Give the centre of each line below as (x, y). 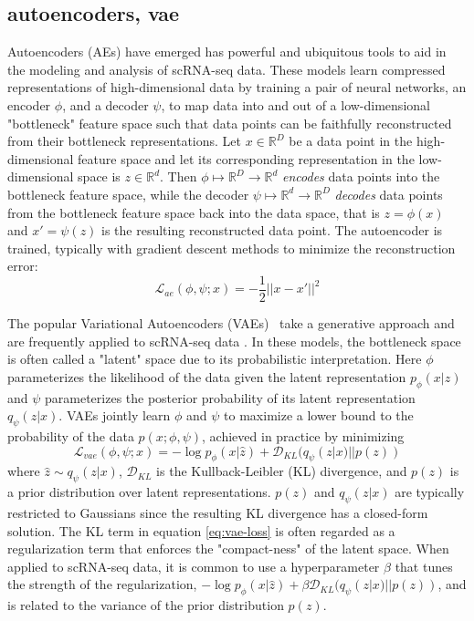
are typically (430, 492)
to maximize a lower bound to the (319, 415)
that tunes (424, 566)
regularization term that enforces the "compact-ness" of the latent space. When (228, 549)
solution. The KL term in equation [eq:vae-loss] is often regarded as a (201, 530)
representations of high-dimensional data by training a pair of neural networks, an (237, 87)
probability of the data (71, 435)
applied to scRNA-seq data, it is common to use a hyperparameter (194, 566)
